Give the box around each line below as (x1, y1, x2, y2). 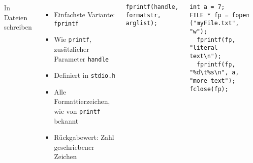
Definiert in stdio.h (54, 70, 116, 80)
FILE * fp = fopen (190, 11, 250, 19)
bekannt (54, 115, 79, 126)
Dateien (4, 12, 28, 22)
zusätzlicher (54, 43, 89, 54)
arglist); (126, 20, 158, 27)
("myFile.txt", (190, 20, 239, 27)
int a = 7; (190, 3, 225, 10)
